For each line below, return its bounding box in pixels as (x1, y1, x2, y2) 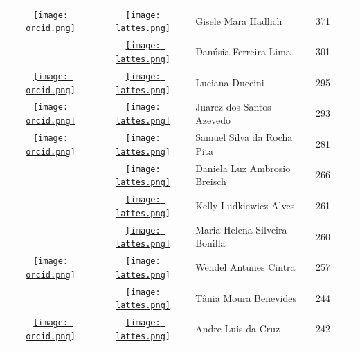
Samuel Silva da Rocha (195, 130, 293, 144)
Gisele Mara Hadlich (195, 13, 282, 28)
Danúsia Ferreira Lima (195, 44, 291, 59)
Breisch (195, 174, 226, 189)
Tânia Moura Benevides (195, 290, 297, 305)
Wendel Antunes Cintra (195, 260, 296, 274)
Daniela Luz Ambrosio (195, 160, 291, 175)
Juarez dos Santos (195, 99, 271, 113)
